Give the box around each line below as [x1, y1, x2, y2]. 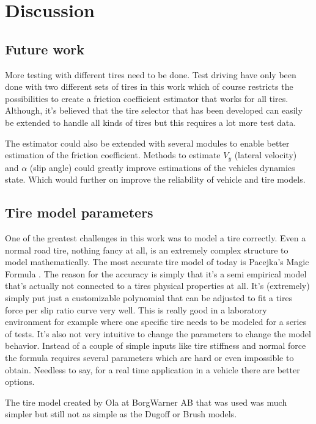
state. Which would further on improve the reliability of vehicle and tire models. [5, 173, 306, 186]
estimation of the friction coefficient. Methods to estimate [5, 148, 221, 161]
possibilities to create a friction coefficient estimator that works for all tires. [5, 92, 288, 104]
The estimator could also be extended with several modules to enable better [5, 136, 290, 149]
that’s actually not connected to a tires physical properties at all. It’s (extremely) [5, 279, 310, 292]
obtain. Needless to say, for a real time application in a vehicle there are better [5, 363, 300, 376]
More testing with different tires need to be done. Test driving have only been [5, 68, 296, 81]
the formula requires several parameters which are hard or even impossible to [5, 351, 294, 364]
